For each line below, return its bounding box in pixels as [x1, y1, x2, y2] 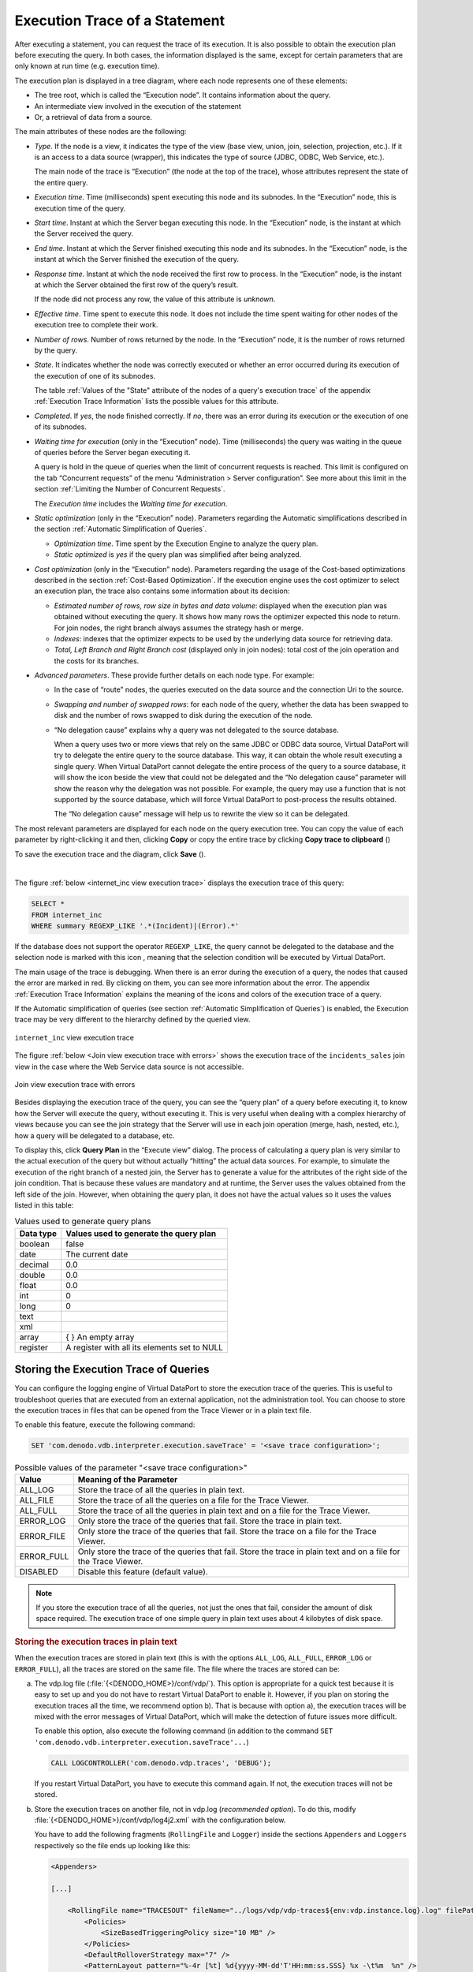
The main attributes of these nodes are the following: [14, 127, 187, 136]
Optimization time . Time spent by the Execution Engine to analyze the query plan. [54, 539, 318, 548]
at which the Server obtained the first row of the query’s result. [34, 280, 239, 289]
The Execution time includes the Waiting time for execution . [34, 499, 228, 508]
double [19, 1269, 46, 1280]
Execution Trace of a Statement [14, 12, 225, 29]
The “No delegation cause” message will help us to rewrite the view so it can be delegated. [54, 809, 350, 819]
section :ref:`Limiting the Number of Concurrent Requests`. [34, 484, 225, 494]
